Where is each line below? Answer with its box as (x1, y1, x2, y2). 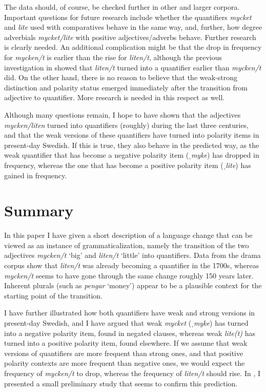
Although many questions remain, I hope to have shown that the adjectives (4, 109, 241, 120)
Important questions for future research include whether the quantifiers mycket (4, 11, 252, 22)
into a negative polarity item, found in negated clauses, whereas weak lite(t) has (4, 327, 256, 338)
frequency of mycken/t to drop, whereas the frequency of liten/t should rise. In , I (4, 367, 260, 378)
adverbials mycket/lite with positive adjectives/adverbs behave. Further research (4, 31, 256, 42)
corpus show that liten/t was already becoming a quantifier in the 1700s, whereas (4, 260, 259, 270)
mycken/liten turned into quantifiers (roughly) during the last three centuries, (4, 119, 249, 130)
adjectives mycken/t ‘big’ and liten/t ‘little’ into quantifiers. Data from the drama (4, 250, 261, 260)
